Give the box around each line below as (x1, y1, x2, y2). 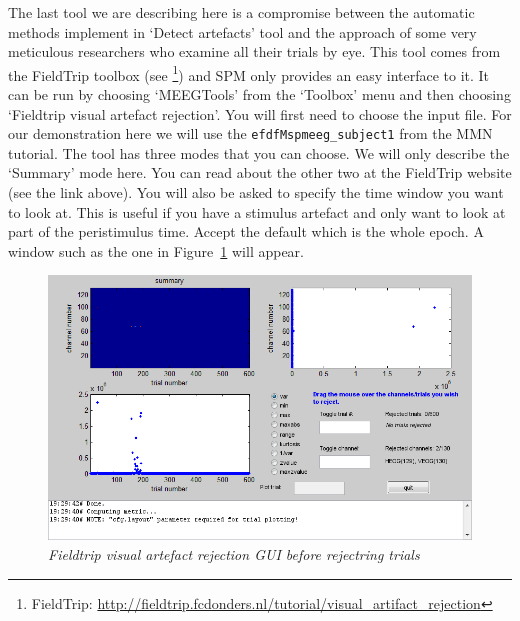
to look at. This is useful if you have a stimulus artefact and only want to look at (8, 201, 506, 222)
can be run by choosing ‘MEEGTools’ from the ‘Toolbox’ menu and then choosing (8, 84, 511, 105)
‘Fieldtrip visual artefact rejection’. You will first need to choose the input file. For (8, 103, 512, 124)
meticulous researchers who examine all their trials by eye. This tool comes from (8, 41, 501, 62)
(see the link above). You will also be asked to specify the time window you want (8, 182, 504, 203)
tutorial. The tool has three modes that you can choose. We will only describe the (8, 142, 510, 163)
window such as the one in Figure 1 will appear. (8, 240, 304, 261)
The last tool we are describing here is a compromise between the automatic (8, 2, 475, 22)
